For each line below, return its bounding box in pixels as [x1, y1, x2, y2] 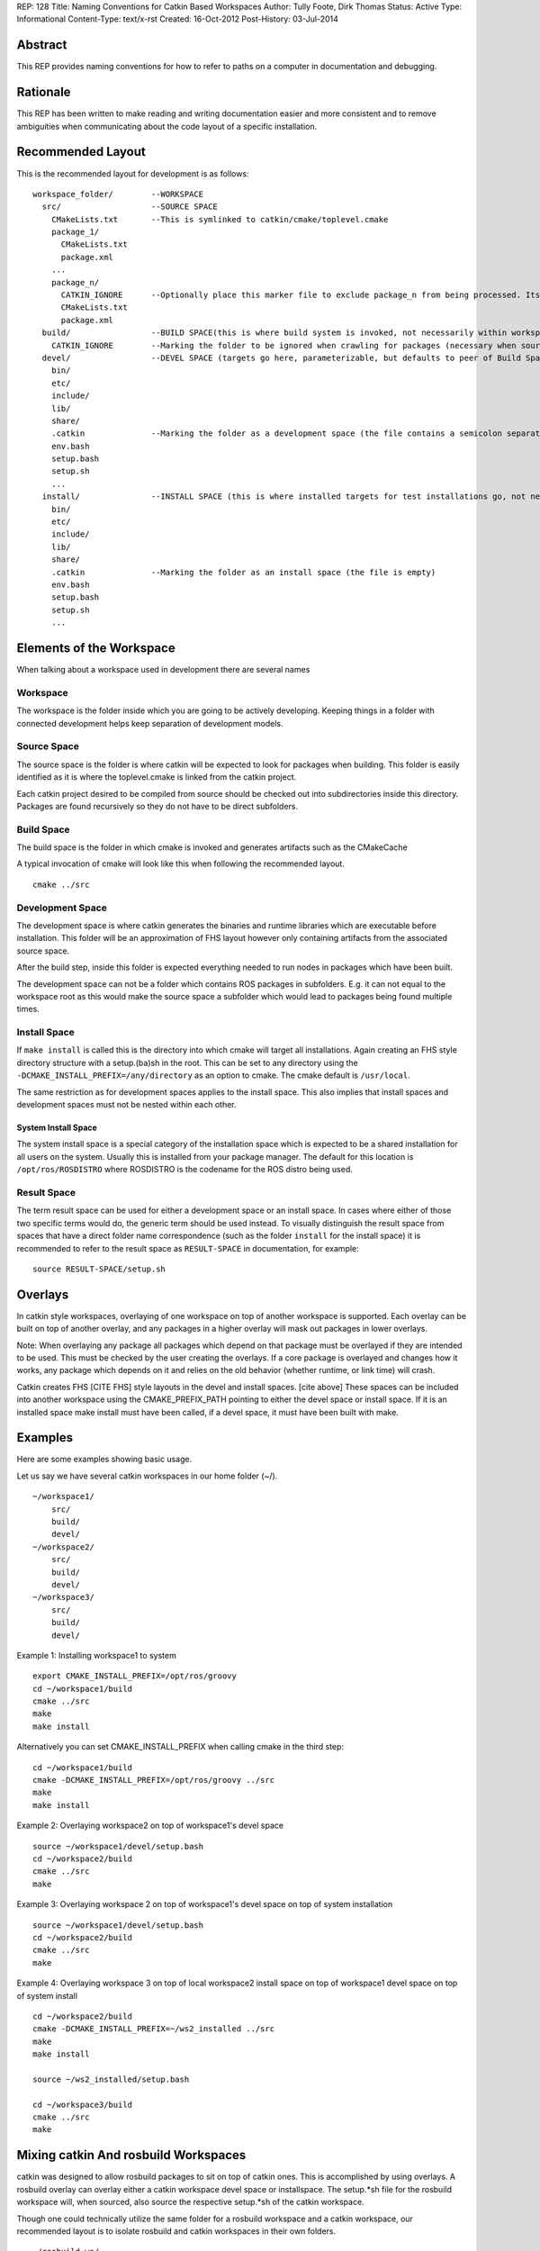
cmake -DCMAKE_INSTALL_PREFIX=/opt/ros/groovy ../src [32, 1775, 274, 1785]
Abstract [16, 37, 67, 53]
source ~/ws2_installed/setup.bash [32, 2074, 190, 2084]
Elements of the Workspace [16, 640, 175, 655]
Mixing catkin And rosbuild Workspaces [16, 2147, 247, 2163]
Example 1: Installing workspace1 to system [16, 1650, 177, 1660]
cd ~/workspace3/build [32, 2099, 133, 2110]
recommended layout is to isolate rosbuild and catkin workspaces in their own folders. [16, 2225, 337, 2237]
